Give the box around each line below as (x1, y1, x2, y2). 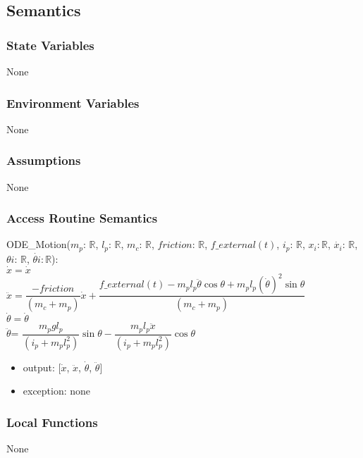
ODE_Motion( (6, 237, 71, 252)
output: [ (23, 359, 61, 374)
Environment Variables (6, 94, 140, 111)
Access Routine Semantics (6, 209, 158, 227)
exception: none (23, 383, 91, 398)
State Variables (6, 36, 94, 54)
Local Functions (6, 413, 98, 431)
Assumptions (6, 151, 81, 169)
